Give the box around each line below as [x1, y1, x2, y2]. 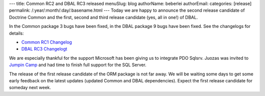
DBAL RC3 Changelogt [21, 46, 67, 52]
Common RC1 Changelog [21, 39, 72, 45]
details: [9, 30, 24, 36]
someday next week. [9, 85, 52, 91]
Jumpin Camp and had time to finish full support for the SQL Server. [9, 62, 147, 68]
